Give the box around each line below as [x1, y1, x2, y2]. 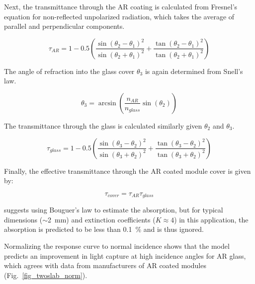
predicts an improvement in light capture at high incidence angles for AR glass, [4, 250, 246, 261]
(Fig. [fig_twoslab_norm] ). [4, 270, 87, 280]
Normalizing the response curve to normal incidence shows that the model [4, 240, 230, 251]
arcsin [98, 99, 116, 107]
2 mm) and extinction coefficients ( [47, 214, 156, 224]
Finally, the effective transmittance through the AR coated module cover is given [4, 165, 251, 176]
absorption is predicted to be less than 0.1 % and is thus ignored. [4, 224, 204, 234]
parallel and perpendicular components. [4, 21, 125, 31]
